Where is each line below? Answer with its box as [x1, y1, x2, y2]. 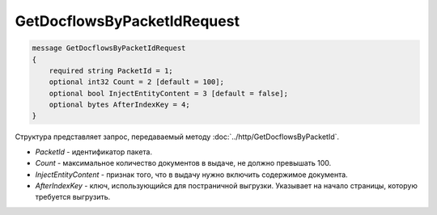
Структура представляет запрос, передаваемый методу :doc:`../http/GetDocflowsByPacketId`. [15, 132, 340, 141]
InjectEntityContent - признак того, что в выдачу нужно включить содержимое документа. [35, 170, 348, 179]
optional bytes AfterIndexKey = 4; [49, 100, 190, 109]
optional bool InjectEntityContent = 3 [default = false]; [49, 89, 289, 98]
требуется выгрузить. [35, 192, 111, 202]
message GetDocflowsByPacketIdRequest [32, 44, 186, 53]
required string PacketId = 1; [49, 65, 173, 75]
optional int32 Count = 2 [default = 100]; [49, 78, 224, 86]
